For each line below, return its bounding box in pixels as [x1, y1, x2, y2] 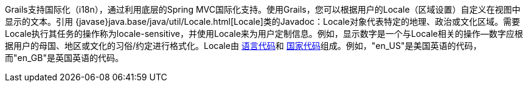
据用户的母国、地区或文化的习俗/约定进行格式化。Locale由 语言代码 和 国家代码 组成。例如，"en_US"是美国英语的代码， [5, 40, 482, 51]
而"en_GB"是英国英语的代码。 [5, 53, 123, 63]
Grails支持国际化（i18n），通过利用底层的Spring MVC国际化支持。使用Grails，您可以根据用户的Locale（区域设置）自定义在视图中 [5, 4, 521, 14]
